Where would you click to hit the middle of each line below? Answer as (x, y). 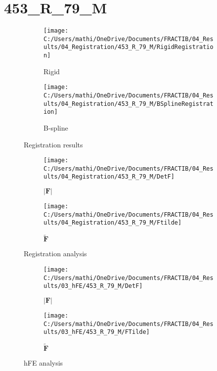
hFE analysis (43, 363)
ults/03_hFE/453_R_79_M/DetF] (93, 286)
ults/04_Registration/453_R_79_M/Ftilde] (113, 223)
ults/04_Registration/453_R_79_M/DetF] (109, 177)
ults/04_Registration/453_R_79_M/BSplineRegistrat (129, 104)
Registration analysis (55, 254)
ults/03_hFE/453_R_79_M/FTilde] (97, 332)
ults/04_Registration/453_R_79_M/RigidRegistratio (129, 47)
